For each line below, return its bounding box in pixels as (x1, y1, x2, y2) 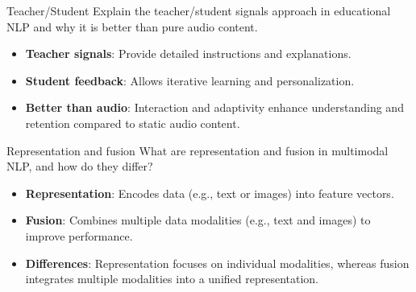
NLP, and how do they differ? (6, 158, 153, 175)
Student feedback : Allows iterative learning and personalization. (25, 72, 355, 88)
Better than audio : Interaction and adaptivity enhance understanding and (25, 99, 404, 116)
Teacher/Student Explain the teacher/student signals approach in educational (6, 2, 391, 19)
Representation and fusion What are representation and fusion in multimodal (6, 142, 389, 158)
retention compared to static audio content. (25, 114, 240, 131)
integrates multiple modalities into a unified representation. (25, 270, 318, 287)
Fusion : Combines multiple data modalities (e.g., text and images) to (25, 212, 371, 228)
